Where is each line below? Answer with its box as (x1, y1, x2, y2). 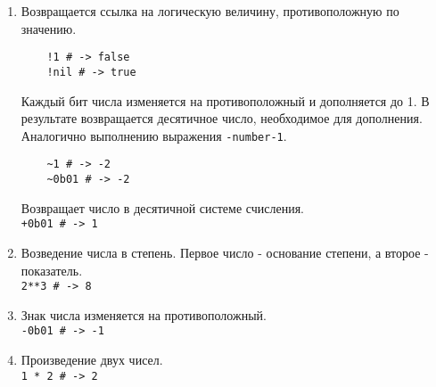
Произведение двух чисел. (21, 350, 163, 368)
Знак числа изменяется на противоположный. (21, 305, 267, 324)
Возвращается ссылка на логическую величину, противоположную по (21, 2, 399, 20)
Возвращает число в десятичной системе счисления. (21, 198, 304, 217)
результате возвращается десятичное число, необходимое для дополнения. (21, 109, 423, 128)
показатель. (21, 260, 83, 279)
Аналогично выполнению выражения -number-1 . (21, 126, 287, 144)
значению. (21, 19, 77, 37)
